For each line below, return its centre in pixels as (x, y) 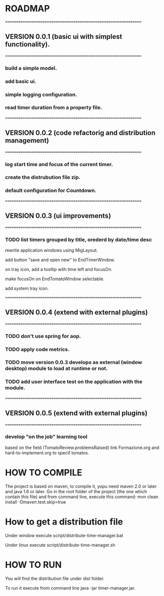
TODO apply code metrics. (37, 349)
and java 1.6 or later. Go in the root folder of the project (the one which (76, 491)
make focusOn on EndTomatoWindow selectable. (55, 279)
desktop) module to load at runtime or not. (56, 368)
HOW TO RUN (33, 565)
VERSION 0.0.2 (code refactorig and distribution (80, 133)
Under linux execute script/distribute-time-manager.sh (60, 545)
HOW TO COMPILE (44, 473)
